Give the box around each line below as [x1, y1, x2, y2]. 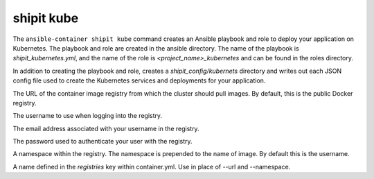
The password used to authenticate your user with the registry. [12, 137, 193, 146]
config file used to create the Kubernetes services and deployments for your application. [12, 76, 266, 85]
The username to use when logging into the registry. [12, 112, 163, 120]
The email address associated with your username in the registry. [12, 124, 200, 133]
